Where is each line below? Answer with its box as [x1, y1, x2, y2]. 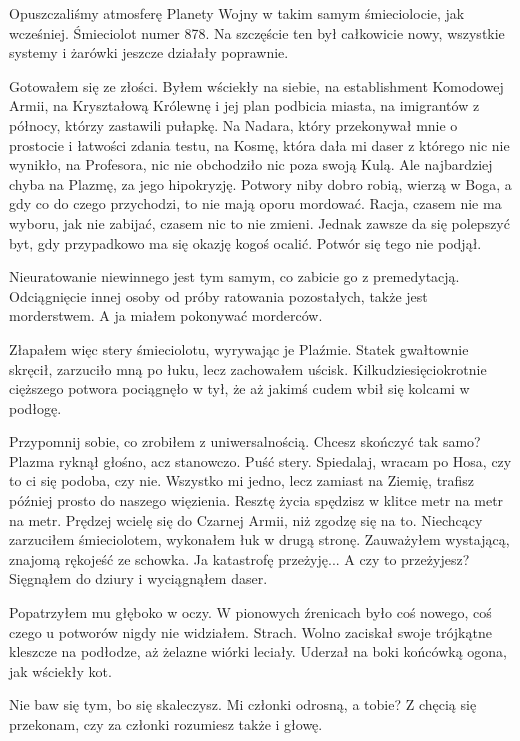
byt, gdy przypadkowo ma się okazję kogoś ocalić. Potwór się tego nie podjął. [9, 232, 482, 253]
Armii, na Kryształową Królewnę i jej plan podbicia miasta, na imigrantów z [9, 95, 480, 116]
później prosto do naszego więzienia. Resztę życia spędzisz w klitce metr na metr [9, 490, 504, 511]
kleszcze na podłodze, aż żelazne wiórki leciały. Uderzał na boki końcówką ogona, [9, 641, 508, 662]
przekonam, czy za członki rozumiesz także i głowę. [9, 714, 323, 734]
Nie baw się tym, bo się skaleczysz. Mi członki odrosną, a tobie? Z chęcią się [9, 694, 477, 715]
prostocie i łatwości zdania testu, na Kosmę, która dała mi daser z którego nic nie [9, 134, 510, 155]
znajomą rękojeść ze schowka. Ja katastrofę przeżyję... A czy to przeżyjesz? [9, 548, 470, 569]
